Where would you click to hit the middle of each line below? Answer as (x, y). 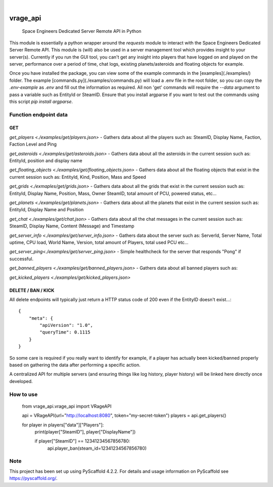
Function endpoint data (39, 115)
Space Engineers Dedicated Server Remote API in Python (82, 31)
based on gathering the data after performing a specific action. (75, 365)
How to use (24, 394)
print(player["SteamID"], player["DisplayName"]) (85, 431)
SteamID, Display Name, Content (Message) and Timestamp (72, 226)
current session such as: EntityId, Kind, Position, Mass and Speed (78, 177)
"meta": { (41, 318)
